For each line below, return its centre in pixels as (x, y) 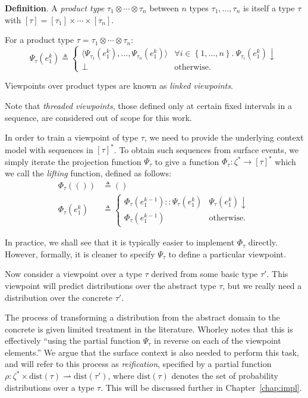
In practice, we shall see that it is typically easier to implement (120, 242)
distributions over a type (50, 387)
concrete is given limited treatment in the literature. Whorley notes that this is (149, 329)
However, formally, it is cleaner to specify (80, 254)
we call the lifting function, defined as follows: (88, 172)
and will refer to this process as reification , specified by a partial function (138, 364)
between (164, 8)
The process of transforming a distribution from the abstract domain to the (142, 317)
